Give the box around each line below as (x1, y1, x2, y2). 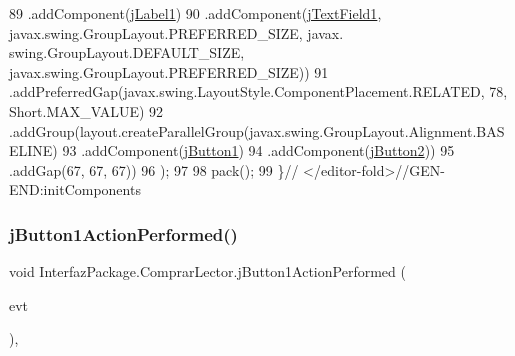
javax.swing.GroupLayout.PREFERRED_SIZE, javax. (9, 22, 344, 43)
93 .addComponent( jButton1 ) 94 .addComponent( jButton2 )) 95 (62, 140, 455, 161)
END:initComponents (9, 179, 141, 200)
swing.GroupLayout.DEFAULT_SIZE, (9, 42, 245, 63)
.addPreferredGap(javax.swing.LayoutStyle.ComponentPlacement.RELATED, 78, (9, 81, 508, 102)
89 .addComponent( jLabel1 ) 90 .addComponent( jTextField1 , (9, 3, 382, 23)
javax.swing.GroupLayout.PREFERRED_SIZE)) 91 (9, 61, 329, 82)
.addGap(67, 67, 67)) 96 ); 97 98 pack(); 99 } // (9, 159, 299, 180)
